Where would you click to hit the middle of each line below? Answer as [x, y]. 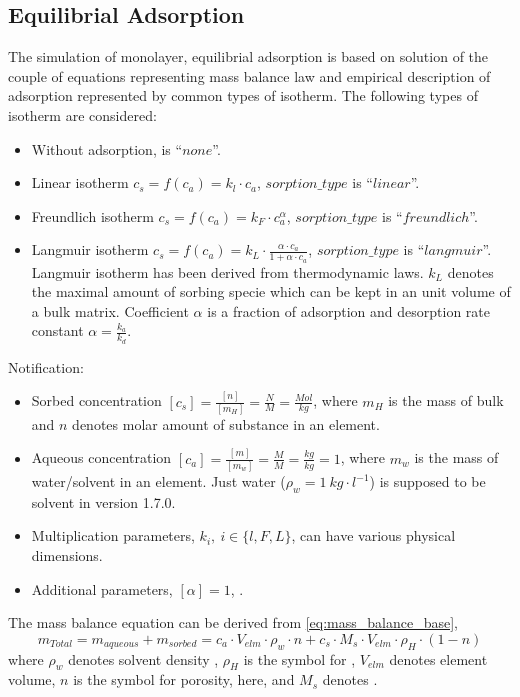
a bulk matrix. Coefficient [110, 310]
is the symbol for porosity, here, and [184, 679]
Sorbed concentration [96, 400]
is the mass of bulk [446, 400]
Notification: [46, 366]
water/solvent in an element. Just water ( [158, 481]
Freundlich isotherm [92, 215]
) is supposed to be [427, 481]
